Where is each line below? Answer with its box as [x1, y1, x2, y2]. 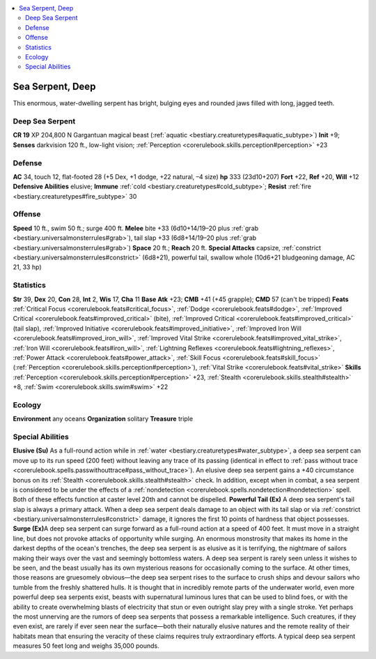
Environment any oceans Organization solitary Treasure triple [13, 415, 194, 423]
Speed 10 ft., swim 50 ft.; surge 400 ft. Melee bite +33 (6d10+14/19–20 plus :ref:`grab [13, 224, 259, 232]
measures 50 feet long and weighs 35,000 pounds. [13, 642, 159, 650]
